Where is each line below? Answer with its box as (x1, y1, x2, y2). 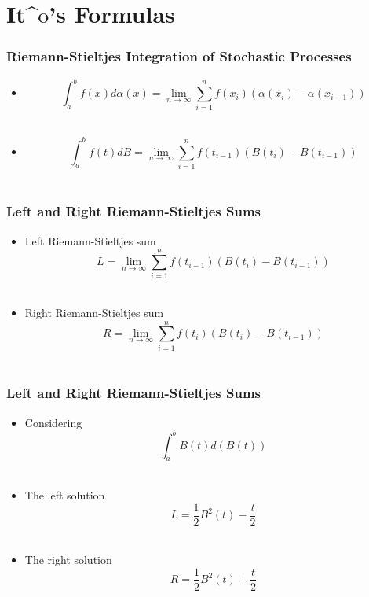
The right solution (24, 551, 112, 568)
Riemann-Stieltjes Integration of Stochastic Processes (6, 46, 352, 66)
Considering (24, 414, 82, 430)
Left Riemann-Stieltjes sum (24, 232, 156, 249)
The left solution (24, 486, 105, 503)
